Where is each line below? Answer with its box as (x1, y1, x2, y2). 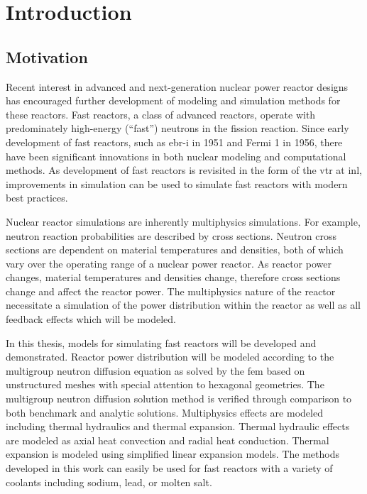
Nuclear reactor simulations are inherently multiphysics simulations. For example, (6, 214, 361, 229)
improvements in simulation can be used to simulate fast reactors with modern (6, 176, 348, 191)
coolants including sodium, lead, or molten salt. (6, 474, 212, 489)
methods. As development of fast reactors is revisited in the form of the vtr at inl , (6, 163, 362, 177)
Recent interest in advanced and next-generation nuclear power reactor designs (6, 79, 349, 94)
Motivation (6, 45, 88, 67)
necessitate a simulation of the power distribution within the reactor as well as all (6, 297, 361, 312)
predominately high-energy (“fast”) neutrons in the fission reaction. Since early (6, 121, 349, 136)
